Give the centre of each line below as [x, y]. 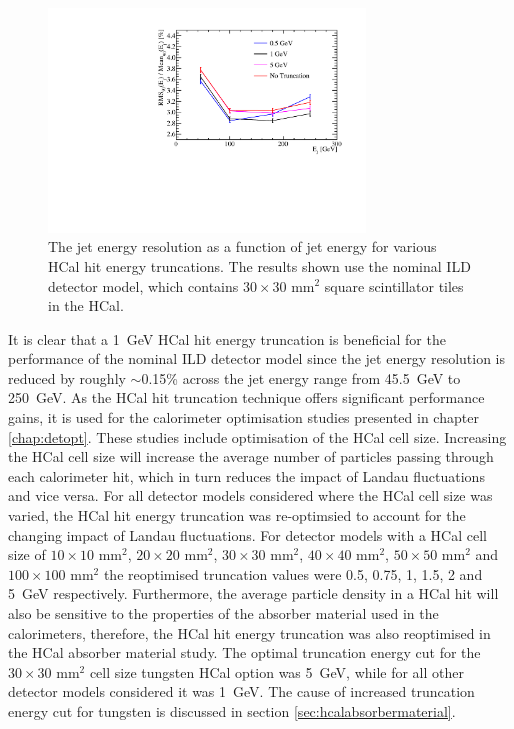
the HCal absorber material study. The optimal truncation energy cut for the [244, 652]
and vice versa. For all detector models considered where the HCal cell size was [250, 495]
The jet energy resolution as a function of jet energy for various [242, 246]
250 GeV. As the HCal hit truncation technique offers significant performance [246, 397]
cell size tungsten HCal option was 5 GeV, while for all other [277, 671]
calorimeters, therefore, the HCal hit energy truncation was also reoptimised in [249, 632]
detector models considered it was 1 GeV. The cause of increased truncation [241, 691]
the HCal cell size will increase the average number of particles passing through [251, 456]
